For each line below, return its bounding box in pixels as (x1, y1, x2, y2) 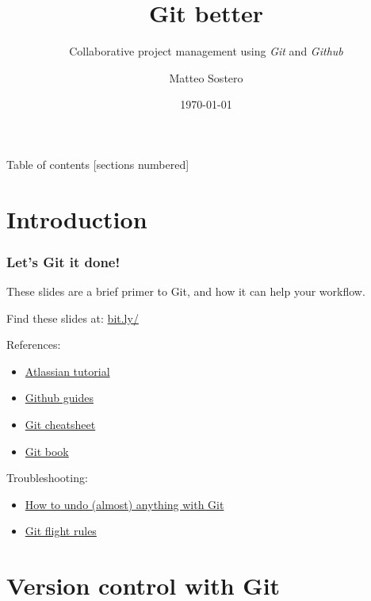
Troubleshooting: (6, 469, 88, 486)
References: (6, 336, 61, 353)
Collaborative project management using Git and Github (69, 43, 343, 59)
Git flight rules (25, 523, 97, 539)
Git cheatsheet (25, 416, 96, 433)
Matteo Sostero (169, 69, 243, 86)
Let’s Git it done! (6, 251, 120, 271)
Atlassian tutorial (25, 362, 110, 379)
